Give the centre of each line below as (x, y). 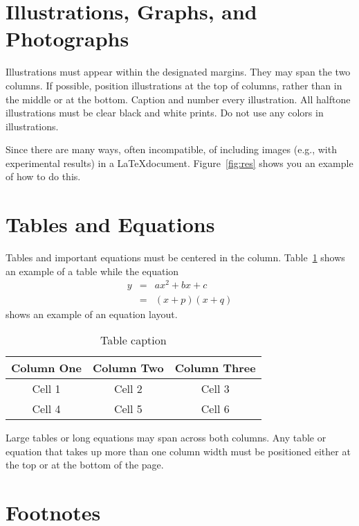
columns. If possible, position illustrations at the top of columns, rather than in (174, 85)
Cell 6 (215, 409)
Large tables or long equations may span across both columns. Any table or (166, 438)
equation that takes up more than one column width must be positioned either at (178, 451)
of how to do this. (43, 176)
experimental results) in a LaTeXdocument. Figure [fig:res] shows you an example (179, 163)
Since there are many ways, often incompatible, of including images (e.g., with (171, 149)
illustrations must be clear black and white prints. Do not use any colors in (165, 113)
